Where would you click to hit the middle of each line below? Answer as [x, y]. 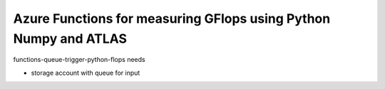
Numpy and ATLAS [70, 38]
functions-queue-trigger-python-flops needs [79, 60]
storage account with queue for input [86, 73]
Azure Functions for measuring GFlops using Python [172, 19]
